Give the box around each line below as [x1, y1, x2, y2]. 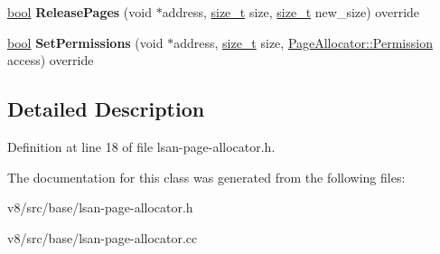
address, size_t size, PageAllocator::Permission [173, 33, 433, 52]
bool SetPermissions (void [7, 33, 164, 52]
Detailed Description [7, 95, 205, 123]
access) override [7, 51, 94, 70]
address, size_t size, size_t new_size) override [162, 3, 420, 21]
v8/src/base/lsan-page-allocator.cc [7, 228, 198, 247]
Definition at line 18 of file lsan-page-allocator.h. [7, 136, 276, 155]
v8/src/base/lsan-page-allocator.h [7, 198, 193, 217]
